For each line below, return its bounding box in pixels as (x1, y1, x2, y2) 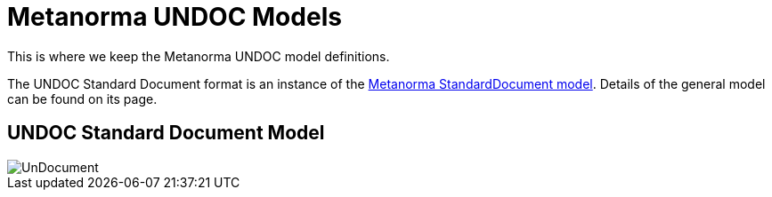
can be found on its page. (7, 91, 158, 106)
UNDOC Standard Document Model (7, 122, 325, 145)
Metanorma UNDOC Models (7, 2, 342, 32)
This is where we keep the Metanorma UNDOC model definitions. (7, 48, 390, 64)
